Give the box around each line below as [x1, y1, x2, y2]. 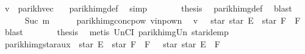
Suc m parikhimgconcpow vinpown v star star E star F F [24, 13, 301, 26]
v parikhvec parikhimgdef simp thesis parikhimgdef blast [4, 2, 292, 14]
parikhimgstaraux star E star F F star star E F [4, 37, 220, 50]
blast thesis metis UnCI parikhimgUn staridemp [4, 25, 229, 38]
